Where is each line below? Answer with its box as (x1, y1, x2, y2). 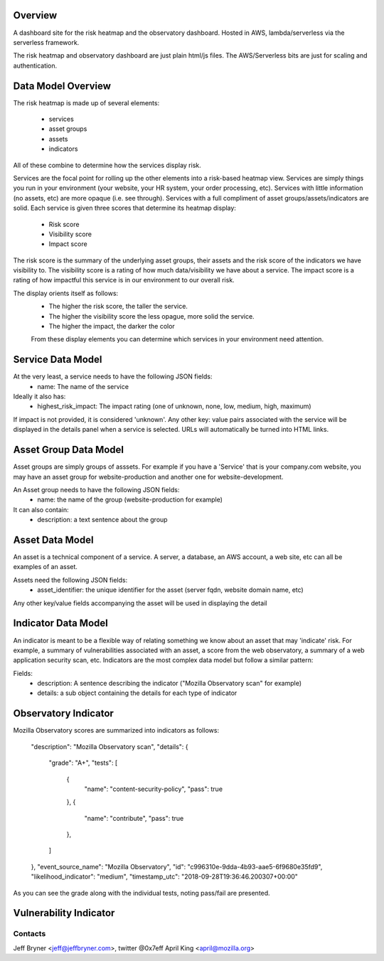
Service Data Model (13, 354, 102, 366)
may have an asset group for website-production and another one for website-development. (13, 472, 284, 481)
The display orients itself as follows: (13, 289, 119, 297)
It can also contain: (13, 505, 69, 514)
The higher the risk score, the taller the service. (48, 302, 188, 311)
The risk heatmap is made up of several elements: (13, 98, 160, 107)
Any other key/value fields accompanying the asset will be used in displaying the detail (13, 598, 267, 607)
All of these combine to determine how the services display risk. (13, 161, 202, 169)
